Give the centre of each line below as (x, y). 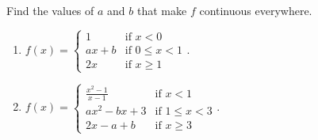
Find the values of (50, 10)
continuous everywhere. (256, 10)
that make (162, 10)
